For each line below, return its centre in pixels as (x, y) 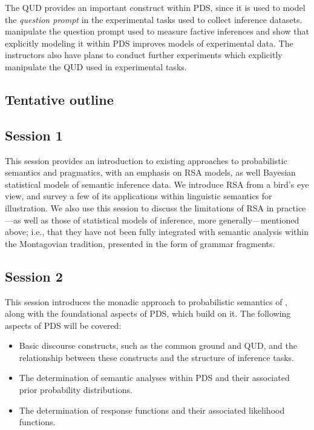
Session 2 (34, 276)
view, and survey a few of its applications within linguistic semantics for (139, 196)
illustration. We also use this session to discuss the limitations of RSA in (139, 207)
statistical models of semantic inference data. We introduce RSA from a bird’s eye (157, 184)
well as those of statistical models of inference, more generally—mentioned (162, 220)
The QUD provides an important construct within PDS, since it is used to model (155, 7)
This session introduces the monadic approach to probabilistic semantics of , (146, 301)
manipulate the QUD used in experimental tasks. (96, 66)
